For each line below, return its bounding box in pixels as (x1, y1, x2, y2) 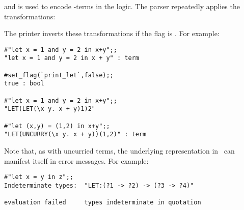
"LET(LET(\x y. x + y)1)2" (4, 105, 95, 113)
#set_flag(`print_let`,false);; (4, 71, 114, 79)
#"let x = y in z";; (4, 173, 74, 181)
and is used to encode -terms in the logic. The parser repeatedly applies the (4, 1, 240, 11)
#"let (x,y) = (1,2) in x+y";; (4, 122, 110, 130)
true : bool (4, 80, 44, 87)
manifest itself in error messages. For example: (4, 155, 149, 166)
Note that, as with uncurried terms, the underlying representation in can (4, 145, 235, 156)
